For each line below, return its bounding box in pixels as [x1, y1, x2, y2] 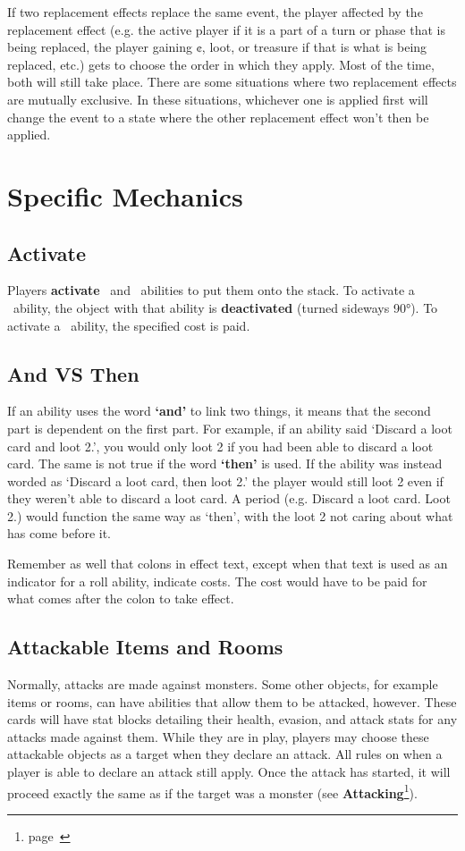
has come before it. [7, 524, 111, 543]
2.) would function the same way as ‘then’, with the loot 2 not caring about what [7, 506, 453, 525]
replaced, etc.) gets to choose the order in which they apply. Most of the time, [7, 55, 435, 73]
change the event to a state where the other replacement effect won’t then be [7, 107, 429, 126]
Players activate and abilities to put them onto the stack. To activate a [7, 281, 415, 299]
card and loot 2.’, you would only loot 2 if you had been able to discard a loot [7, 436, 434, 455]
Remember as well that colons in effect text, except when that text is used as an [7, 554, 448, 573]
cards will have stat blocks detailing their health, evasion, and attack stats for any [7, 710, 458, 729]
